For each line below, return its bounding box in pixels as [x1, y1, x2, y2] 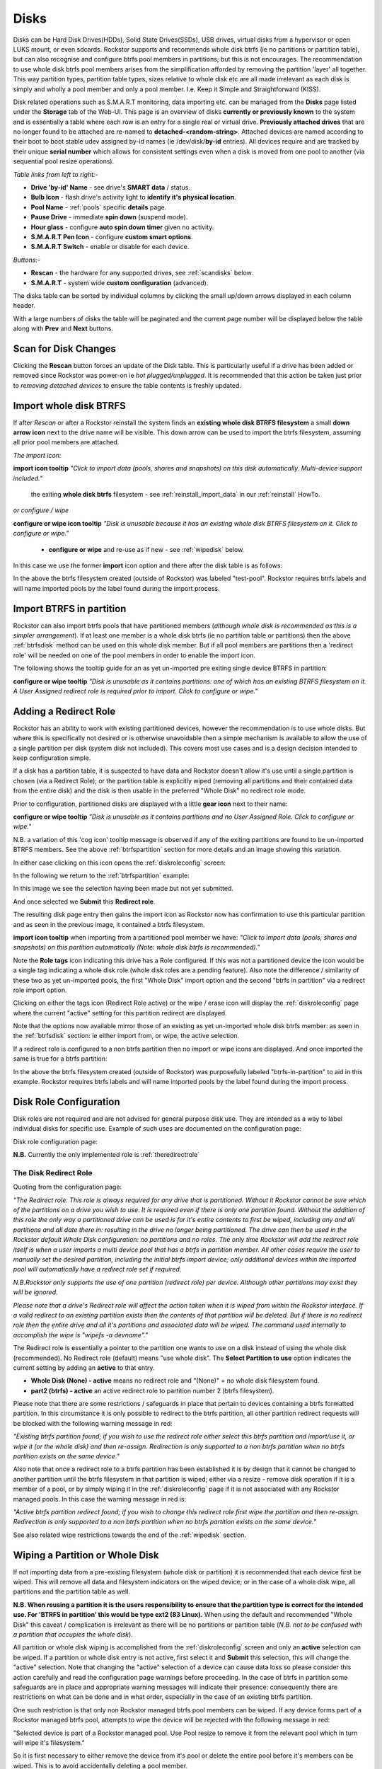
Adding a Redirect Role [13, 705, 116, 718]
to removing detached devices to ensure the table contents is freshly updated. [13, 381, 242, 389]
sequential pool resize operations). [13, 157, 115, 166]
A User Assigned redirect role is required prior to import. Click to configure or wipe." [13, 687, 258, 696]
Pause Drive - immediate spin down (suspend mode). [30, 213, 188, 221]
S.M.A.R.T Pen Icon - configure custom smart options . [30, 232, 194, 241]
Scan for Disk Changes [13, 342, 117, 355]
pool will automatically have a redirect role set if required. [13, 1265, 182, 1274]
